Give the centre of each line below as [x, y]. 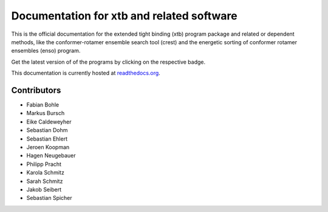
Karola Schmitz [46, 173]
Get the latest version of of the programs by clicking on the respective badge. [108, 62]
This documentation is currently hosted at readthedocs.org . [86, 73]
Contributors [36, 90]
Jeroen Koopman [48, 147]
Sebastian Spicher [49, 198]
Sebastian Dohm [47, 130]
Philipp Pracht [44, 164]
